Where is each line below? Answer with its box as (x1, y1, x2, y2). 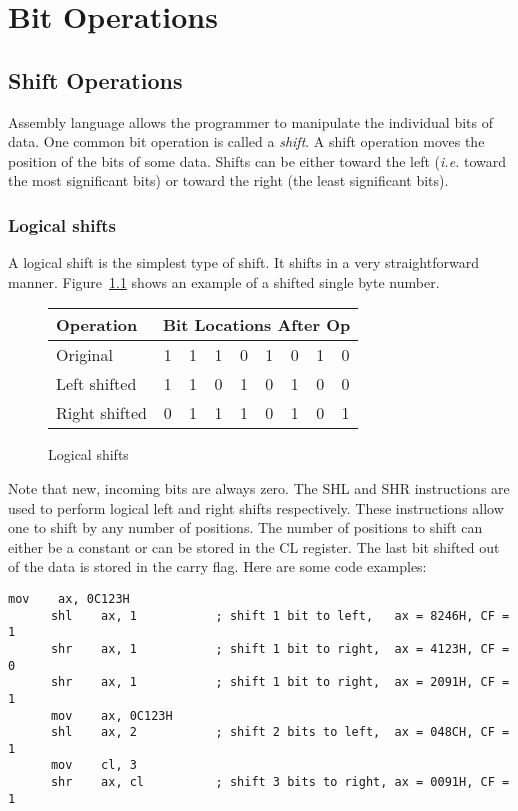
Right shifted (56, 401, 147, 425)
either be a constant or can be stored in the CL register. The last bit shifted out (8, 536, 500, 557)
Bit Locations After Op (163, 313, 351, 337)
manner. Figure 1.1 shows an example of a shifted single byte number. (8, 271, 440, 292)
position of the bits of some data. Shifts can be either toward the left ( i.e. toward (8, 150, 507, 171)
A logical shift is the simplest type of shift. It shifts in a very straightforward (8, 252, 479, 273)
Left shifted (56, 372, 137, 396)
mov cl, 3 (50, 758, 137, 773)
